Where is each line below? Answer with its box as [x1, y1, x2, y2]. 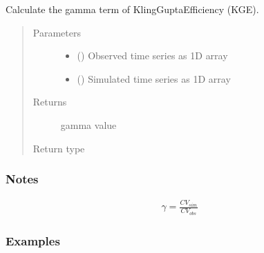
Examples [6, 232, 60, 249]
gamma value [60, 117, 117, 132]
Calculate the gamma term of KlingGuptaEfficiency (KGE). [6, 2, 259, 16]
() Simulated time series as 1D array [77, 71, 231, 85]
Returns [32, 94, 67, 109]
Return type [32, 141, 85, 155]
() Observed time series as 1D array [77, 48, 228, 63]
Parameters [32, 25, 81, 39]
